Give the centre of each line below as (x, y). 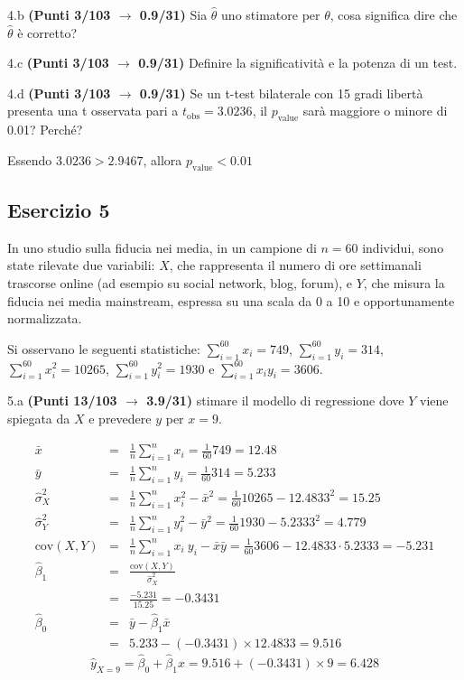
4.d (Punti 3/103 (59, 93)
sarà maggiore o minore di (375, 111)
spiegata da (39, 418)
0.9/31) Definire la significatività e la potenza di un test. (298, 63)
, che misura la (404, 282)
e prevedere (120, 418)
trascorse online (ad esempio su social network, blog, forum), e (180, 282)
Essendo (30, 159)
